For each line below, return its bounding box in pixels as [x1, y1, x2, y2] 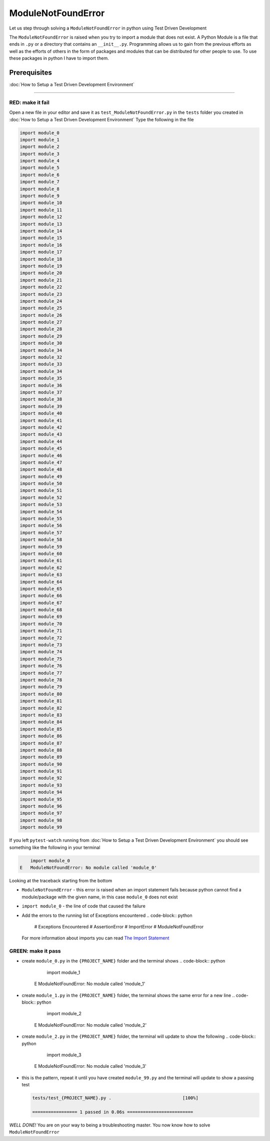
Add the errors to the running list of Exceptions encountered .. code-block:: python [21, 912, 192, 918]
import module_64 [19, 579, 62, 585]
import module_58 [19, 537, 62, 542]
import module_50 [19, 481, 62, 486]
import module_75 [19, 656, 62, 662]
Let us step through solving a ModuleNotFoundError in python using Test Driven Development [9, 25, 207, 31]
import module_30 [19, 340, 62, 346]
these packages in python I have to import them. [9, 55, 109, 61]
